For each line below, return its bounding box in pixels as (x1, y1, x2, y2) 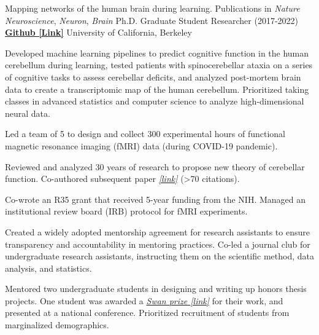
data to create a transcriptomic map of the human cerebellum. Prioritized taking (5, 82, 309, 95)
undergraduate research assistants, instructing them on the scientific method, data (5, 250, 314, 262)
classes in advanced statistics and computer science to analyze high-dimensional (5, 95, 304, 108)
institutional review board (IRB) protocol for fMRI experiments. (5, 205, 248, 218)
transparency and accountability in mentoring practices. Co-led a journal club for (5, 237, 310, 250)
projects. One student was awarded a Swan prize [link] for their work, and (5, 294, 283, 307)
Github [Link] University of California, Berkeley (5, 26, 192, 39)
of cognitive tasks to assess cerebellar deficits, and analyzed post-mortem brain (5, 70, 301, 83)
